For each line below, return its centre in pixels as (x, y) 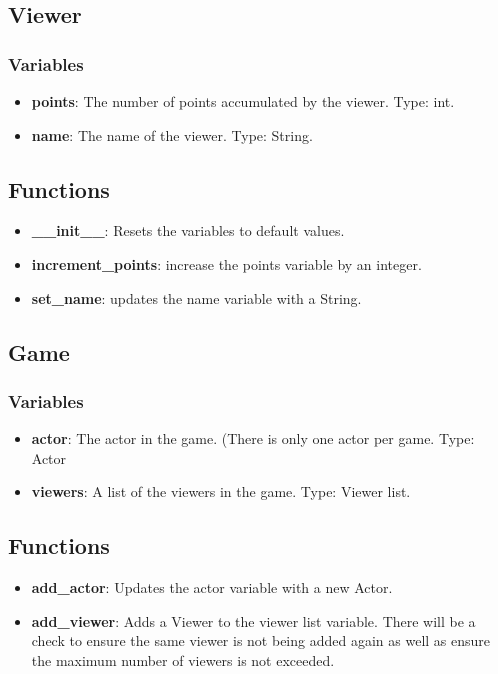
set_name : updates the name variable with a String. (196, 297)
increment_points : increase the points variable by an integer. (226, 263)
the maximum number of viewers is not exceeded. (183, 659)
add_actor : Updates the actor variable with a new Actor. (212, 587)
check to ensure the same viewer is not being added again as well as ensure (261, 640)
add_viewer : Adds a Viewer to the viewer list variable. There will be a (253, 620)
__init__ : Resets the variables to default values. (188, 230)
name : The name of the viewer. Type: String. (172, 134)
